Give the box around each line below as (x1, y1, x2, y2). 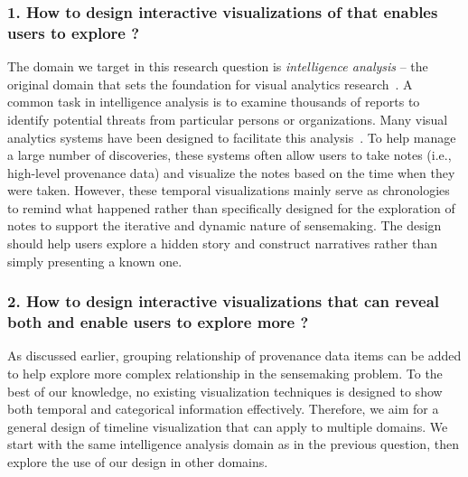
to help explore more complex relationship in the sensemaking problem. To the (7, 364, 443, 382)
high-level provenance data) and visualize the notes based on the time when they (7, 163, 455, 182)
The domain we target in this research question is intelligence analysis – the (7, 57, 428, 76)
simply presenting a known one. (7, 251, 183, 270)
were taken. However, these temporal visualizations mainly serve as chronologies (7, 181, 450, 200)
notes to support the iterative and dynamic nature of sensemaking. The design (7, 216, 442, 235)
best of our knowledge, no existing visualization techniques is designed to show (7, 381, 443, 400)
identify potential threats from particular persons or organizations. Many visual (7, 109, 448, 128)
